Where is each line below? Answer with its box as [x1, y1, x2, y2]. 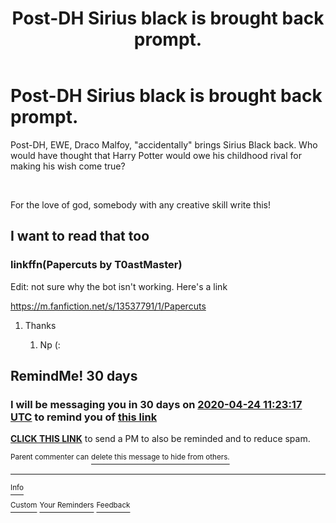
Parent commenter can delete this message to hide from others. [10, 452, 230, 462]
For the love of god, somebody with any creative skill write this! [10, 198, 272, 211]
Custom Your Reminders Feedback [10, 500, 131, 510]
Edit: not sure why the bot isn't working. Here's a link [10, 280, 228, 292]
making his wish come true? [10, 160, 126, 172]
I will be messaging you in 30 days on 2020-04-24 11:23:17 [10, 397, 303, 411]
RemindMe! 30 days [10, 368, 138, 385]
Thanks [24, 319, 57, 331]
